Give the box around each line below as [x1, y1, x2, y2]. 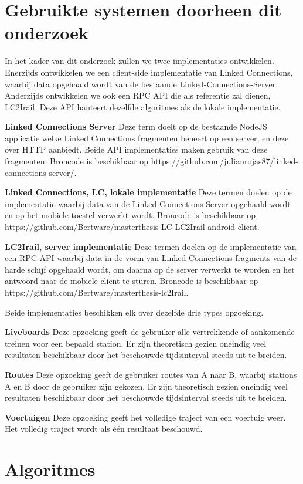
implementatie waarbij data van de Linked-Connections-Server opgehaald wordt [5, 197, 291, 209]
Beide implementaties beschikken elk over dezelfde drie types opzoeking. [5, 306, 264, 318]
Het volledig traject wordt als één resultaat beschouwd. [5, 422, 203, 435]
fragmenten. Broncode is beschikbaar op [5, 155, 149, 167]
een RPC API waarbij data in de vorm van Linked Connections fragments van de [5, 252, 297, 264]
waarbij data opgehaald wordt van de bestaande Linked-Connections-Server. [5, 77, 278, 90]
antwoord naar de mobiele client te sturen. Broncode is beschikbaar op [5, 275, 258, 287]
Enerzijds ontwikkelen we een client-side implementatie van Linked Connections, [5, 66, 293, 78]
